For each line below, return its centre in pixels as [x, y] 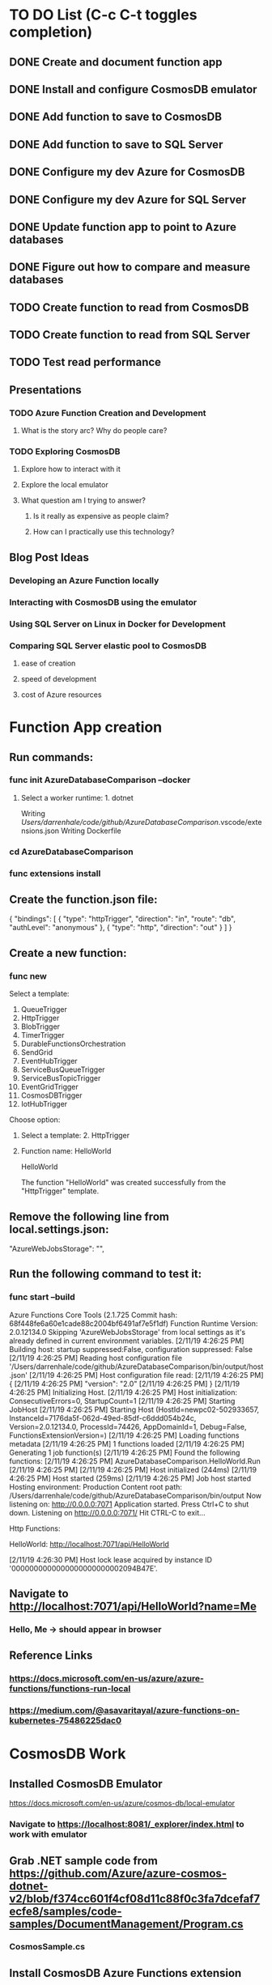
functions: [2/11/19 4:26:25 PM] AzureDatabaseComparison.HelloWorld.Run [135, 1461]
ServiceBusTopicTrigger [61, 1078]
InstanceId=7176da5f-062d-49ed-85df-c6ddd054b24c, [103, 1418]
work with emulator [48, 1834]
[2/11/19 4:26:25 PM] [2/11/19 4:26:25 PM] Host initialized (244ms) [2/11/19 [133, 1469]
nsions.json [40, 831]
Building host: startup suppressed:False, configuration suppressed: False [131, 1349]
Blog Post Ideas [49, 557]
